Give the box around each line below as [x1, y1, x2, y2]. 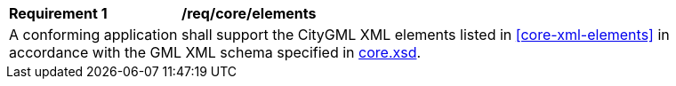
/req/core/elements [181, 4, 317, 22]
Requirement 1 [9, 4, 108, 22]
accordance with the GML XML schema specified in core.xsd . [9, 43, 422, 61]
